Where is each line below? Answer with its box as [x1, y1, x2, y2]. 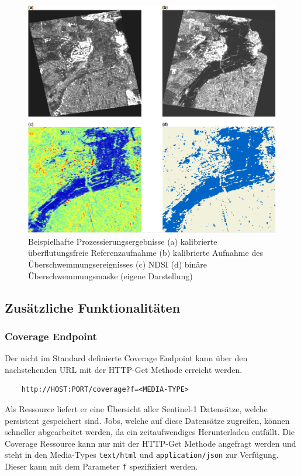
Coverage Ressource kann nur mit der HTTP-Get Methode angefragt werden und [5, 437, 296, 449]
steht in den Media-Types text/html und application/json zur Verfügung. [5, 448, 279, 461]
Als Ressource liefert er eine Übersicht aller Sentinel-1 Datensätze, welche [5, 402, 268, 415]
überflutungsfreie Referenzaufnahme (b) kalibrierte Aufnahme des [28, 246, 263, 259]
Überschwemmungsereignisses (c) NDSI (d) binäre [28, 258, 207, 270]
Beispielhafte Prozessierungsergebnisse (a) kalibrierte [28, 235, 217, 247]
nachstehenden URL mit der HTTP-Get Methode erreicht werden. [5, 363, 243, 375]
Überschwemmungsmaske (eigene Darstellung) [28, 269, 193, 282]
